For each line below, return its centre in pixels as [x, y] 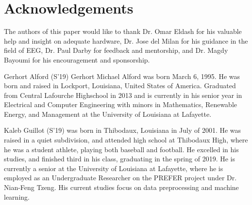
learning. [17, 197]
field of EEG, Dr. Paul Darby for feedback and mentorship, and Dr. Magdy [116, 50]
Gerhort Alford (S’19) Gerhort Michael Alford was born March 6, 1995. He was [122, 76]
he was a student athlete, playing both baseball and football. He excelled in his [121, 149]
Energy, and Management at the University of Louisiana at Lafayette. [108, 114]
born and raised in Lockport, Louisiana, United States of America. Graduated [120, 86]
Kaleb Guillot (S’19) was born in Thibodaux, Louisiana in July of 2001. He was [123, 130]
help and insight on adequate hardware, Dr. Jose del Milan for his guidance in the [126, 40]
